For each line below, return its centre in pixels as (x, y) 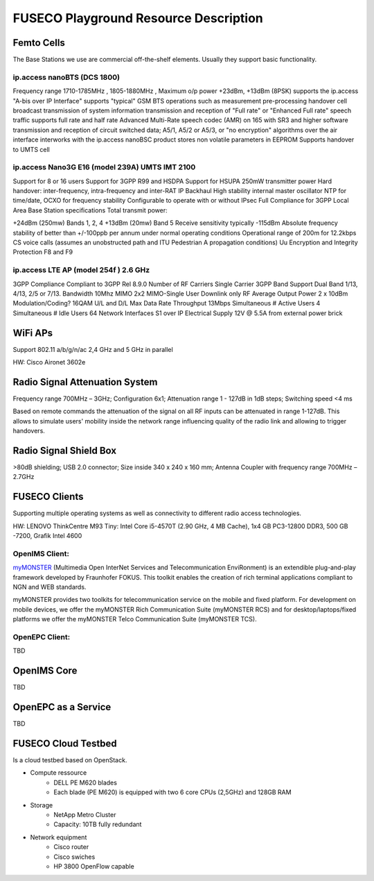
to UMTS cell (31, 149)
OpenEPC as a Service (62, 707)
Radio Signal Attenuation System (85, 382)
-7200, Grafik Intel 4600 (47, 536)
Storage (42, 805)
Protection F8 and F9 (43, 252)
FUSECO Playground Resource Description (138, 18)
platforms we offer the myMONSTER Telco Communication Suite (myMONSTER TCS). (135, 619)
